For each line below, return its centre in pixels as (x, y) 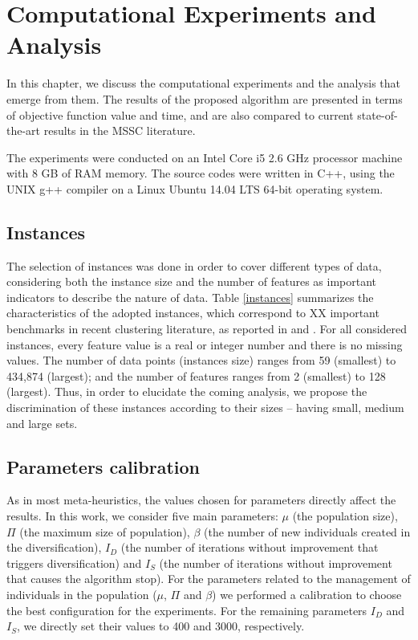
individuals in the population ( (82, 594)
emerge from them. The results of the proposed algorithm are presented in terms (205, 98)
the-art (24, 130)
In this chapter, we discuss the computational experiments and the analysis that (203, 83)
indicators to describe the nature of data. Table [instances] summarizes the (190, 297)
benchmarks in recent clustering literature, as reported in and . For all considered (207, 329)
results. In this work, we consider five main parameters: (142, 516)
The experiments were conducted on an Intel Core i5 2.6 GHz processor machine (205, 157)
